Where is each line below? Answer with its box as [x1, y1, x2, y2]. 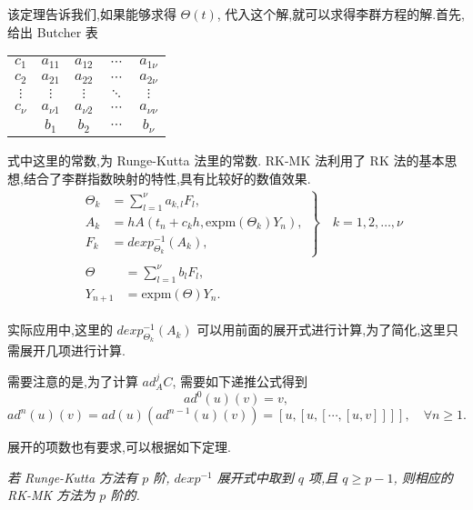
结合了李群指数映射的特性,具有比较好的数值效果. [23, 168, 311, 187]
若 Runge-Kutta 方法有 [7, 467, 138, 486]
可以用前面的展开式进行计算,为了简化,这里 [196, 320, 447, 339]
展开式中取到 [216, 467, 294, 486]
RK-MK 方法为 [7, 485, 96, 505]
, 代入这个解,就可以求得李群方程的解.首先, [216, 5, 466, 23]
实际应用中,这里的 [7, 320, 113, 339]
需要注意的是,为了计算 [7, 371, 138, 390]
